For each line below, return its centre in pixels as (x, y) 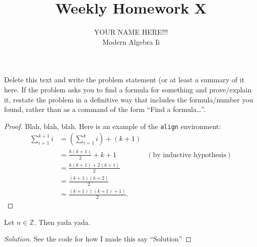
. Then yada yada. (62, 222)
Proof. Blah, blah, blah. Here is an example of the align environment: (113, 126)
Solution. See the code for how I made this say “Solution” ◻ (98, 239)
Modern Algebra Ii (131, 41)
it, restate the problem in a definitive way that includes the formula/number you (129, 99)
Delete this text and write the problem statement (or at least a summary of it (124, 80)
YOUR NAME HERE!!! (131, 32)
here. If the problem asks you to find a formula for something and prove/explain (128, 89)
